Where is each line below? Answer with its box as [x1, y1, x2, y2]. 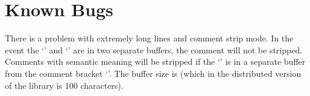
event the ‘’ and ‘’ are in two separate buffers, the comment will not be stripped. [5, 43, 303, 56]
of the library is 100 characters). [5, 79, 124, 91]
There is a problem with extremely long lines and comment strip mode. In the [5, 32, 294, 44]
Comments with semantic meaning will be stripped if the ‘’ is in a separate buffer [5, 55, 306, 68]
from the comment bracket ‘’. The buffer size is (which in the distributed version [5, 67, 302, 79]
